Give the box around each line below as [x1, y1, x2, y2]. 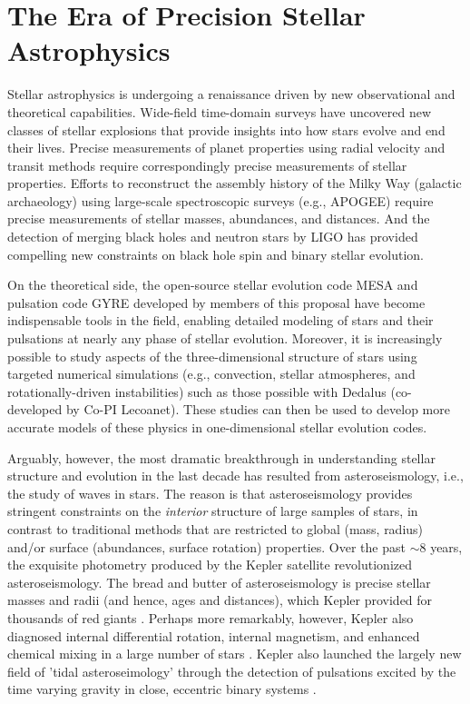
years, [430, 537, 463, 556]
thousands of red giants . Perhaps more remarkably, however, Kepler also [7, 608, 414, 627]
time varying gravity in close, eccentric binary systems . [7, 679, 317, 699]
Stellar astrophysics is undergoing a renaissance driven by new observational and [7, 84, 455, 104]
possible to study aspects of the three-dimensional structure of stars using [7, 346, 417, 365]
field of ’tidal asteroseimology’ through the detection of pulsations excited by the [7, 661, 456, 680]
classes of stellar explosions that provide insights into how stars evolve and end [7, 120, 446, 139]
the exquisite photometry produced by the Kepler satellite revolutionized [7, 555, 412, 574]
